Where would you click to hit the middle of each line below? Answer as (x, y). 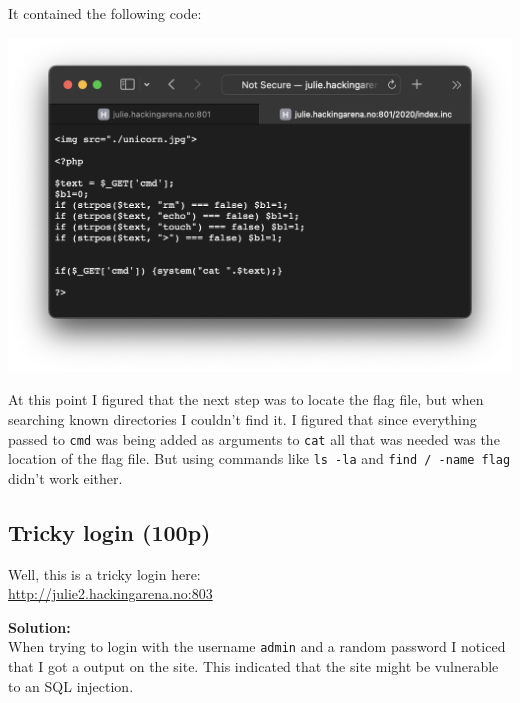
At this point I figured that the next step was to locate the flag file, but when (246, 399)
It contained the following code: (105, 13)
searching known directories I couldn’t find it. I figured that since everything (242, 418)
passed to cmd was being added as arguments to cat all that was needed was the (254, 438)
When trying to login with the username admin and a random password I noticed (257, 646)
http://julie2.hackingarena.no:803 (110, 593)
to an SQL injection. (71, 685)
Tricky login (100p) (109, 531)
